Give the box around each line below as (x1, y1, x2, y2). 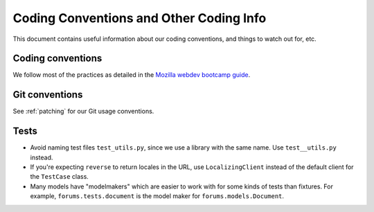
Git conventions (12, 89, 83, 100)
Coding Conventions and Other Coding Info (12, 10, 267, 26)
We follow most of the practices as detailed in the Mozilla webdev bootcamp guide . (12, 71, 251, 79)
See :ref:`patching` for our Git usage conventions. (12, 107, 154, 116)
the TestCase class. (30, 173, 89, 181)
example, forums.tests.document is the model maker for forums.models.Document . (30, 192, 284, 200)
